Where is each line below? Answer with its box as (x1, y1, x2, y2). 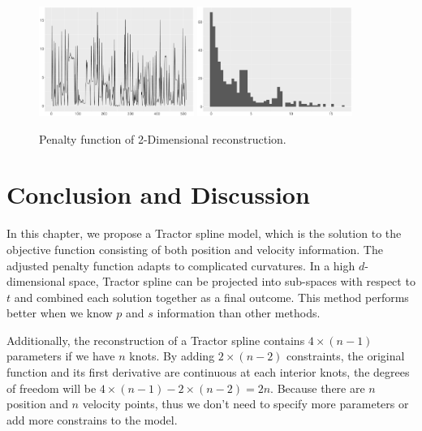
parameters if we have (6, 347, 115, 364)
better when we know (6, 304, 113, 321)
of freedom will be (6, 379, 97, 396)
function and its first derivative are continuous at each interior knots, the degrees (6, 364, 410, 381)
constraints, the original (286, 347, 405, 364)
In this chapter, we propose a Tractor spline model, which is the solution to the (6, 225, 402, 242)
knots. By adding (129, 347, 215, 364)
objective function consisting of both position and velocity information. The (6, 240, 383, 257)
